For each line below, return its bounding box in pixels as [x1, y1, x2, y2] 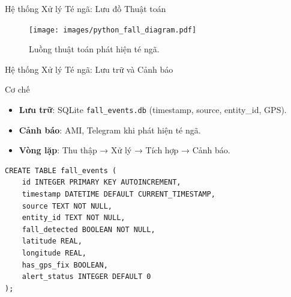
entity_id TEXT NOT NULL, [22, 213, 125, 222]
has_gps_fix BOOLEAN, [22, 260, 108, 269]
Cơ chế [5, 83, 30, 96]
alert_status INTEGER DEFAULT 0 [22, 272, 151, 281]
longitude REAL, [22, 249, 87, 258]
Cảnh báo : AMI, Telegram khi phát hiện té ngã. [19, 123, 201, 136]
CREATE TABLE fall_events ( [5, 166, 117, 175]
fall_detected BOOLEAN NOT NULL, [22, 225, 155, 234]
